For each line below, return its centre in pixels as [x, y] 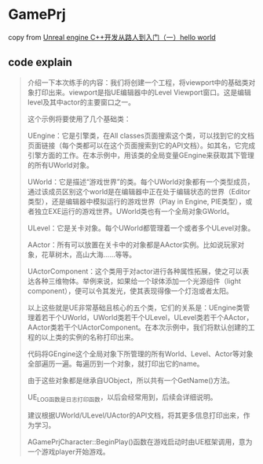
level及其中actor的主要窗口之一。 [81, 102]
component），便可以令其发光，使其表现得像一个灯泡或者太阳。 [130, 291]
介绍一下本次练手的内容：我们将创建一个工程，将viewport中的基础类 [138, 82]
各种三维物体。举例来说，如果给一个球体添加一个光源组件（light [138, 281]
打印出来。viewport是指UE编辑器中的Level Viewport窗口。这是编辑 [142, 92]
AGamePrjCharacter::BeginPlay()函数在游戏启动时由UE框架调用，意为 [140, 441]
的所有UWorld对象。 [60, 165]
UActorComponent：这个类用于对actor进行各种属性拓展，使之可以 [135, 271]
